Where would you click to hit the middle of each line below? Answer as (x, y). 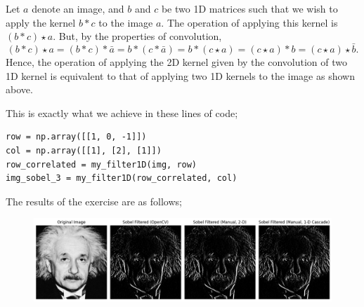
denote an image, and (78, 8)
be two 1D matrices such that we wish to (249, 8)
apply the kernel (41, 22)
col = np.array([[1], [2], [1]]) (84, 150)
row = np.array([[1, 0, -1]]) (76, 137)
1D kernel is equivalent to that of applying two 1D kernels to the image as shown (180, 75)
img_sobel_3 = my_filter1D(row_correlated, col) (122, 178)
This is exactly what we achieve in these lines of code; (122, 112)
